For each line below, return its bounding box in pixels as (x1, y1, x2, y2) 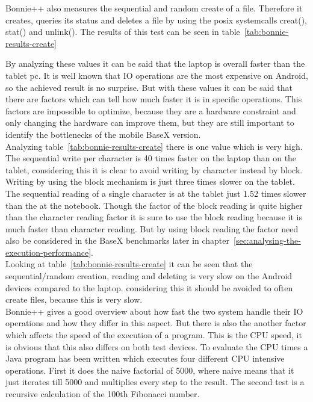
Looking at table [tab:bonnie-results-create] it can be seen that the (5, 258, 253, 270)
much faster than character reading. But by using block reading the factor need (5, 222, 299, 235)
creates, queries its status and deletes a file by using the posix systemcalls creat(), (5, 13, 308, 26)
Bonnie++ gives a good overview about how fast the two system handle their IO (5, 305, 303, 317)
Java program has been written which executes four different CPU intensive (5, 352, 285, 365)
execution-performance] (5, 246, 91, 258)
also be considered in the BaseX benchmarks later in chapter (5, 234, 230, 247)
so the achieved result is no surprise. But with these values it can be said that (5, 81, 293, 93)
